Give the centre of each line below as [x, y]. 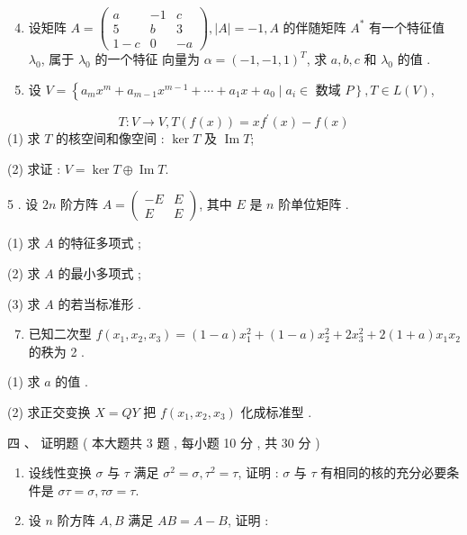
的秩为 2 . [57, 351]
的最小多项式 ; [99, 273]
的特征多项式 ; [99, 243]
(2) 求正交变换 [49, 412]
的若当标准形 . [99, 303]
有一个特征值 [407, 27]
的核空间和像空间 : [110, 138]
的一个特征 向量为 [148, 59]
